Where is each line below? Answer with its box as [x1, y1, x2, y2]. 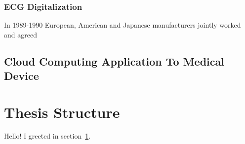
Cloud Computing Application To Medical [4, 53, 224, 69]
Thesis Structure [4, 102, 120, 122]
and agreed [4, 29, 37, 39]
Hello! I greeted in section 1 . [4, 130, 91, 141]
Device [4, 68, 39, 83]
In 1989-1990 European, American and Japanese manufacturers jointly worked [4, 20, 241, 30]
